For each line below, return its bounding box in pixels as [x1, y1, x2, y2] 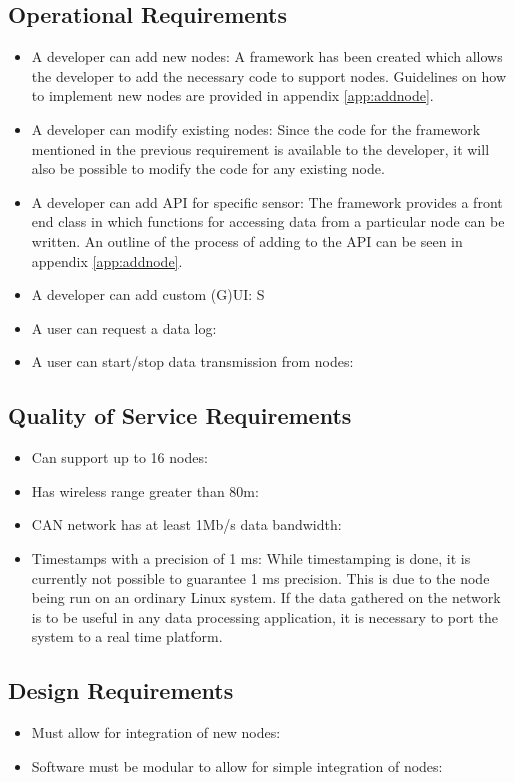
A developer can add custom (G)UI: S [31, 284, 265, 305]
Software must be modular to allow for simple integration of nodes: [31, 755, 443, 776]
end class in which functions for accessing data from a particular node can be [31, 211, 505, 232]
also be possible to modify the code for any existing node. [31, 158, 385, 179]
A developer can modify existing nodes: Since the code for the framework [31, 118, 481, 139]
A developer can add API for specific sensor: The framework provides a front [31, 191, 503, 212]
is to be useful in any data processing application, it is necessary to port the [31, 606, 498, 627]
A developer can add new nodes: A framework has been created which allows [31, 46, 503, 67]
